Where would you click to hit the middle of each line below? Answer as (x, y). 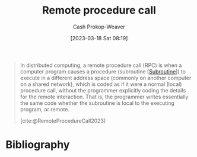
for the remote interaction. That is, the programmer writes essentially (104, 97)
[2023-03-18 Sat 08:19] (99, 38)
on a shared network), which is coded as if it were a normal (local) (101, 84)
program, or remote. (45, 109)
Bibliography (38, 145)
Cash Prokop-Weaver (99, 27)
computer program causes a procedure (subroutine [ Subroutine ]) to (103, 71)
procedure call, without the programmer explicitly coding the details (103, 90)
